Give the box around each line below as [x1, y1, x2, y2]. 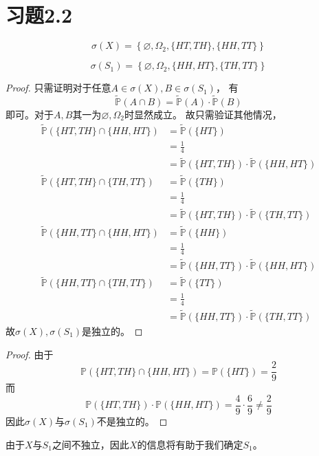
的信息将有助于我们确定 [137, 437, 243, 451]
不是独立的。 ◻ [96, 413, 168, 428]
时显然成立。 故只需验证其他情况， [124, 107, 282, 121]
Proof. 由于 [5, 347, 54, 361]
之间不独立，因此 [52, 437, 129, 451]
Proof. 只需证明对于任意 [5, 80, 111, 95]
